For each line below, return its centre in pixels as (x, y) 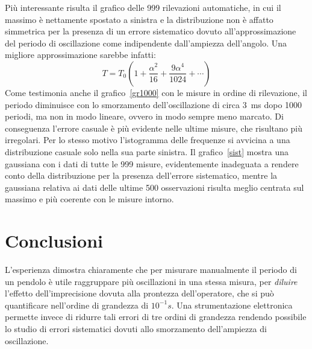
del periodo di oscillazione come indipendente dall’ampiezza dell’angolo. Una (146, 43)
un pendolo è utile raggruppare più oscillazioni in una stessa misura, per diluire (151, 281)
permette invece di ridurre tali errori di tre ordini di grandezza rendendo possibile (156, 317)
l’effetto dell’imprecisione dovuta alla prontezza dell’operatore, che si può (139, 293)
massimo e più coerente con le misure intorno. (89, 199)
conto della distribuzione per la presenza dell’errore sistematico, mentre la (141, 175)
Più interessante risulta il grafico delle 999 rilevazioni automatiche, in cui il (143, 7)
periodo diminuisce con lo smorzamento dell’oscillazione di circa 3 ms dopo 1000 (154, 104)
